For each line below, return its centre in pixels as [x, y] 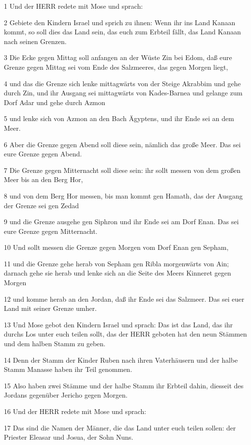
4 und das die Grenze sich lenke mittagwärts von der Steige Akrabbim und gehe [122, 83]
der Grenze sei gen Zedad [42, 205]
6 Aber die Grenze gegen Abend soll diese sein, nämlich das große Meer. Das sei [122, 144]
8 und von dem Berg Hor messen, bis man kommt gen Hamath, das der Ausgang [123, 195]
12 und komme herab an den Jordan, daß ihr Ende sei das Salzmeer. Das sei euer [124, 299]
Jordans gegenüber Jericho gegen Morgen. [66, 395]
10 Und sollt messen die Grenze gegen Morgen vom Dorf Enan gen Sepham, [116, 247]
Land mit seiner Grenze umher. [50, 308]
